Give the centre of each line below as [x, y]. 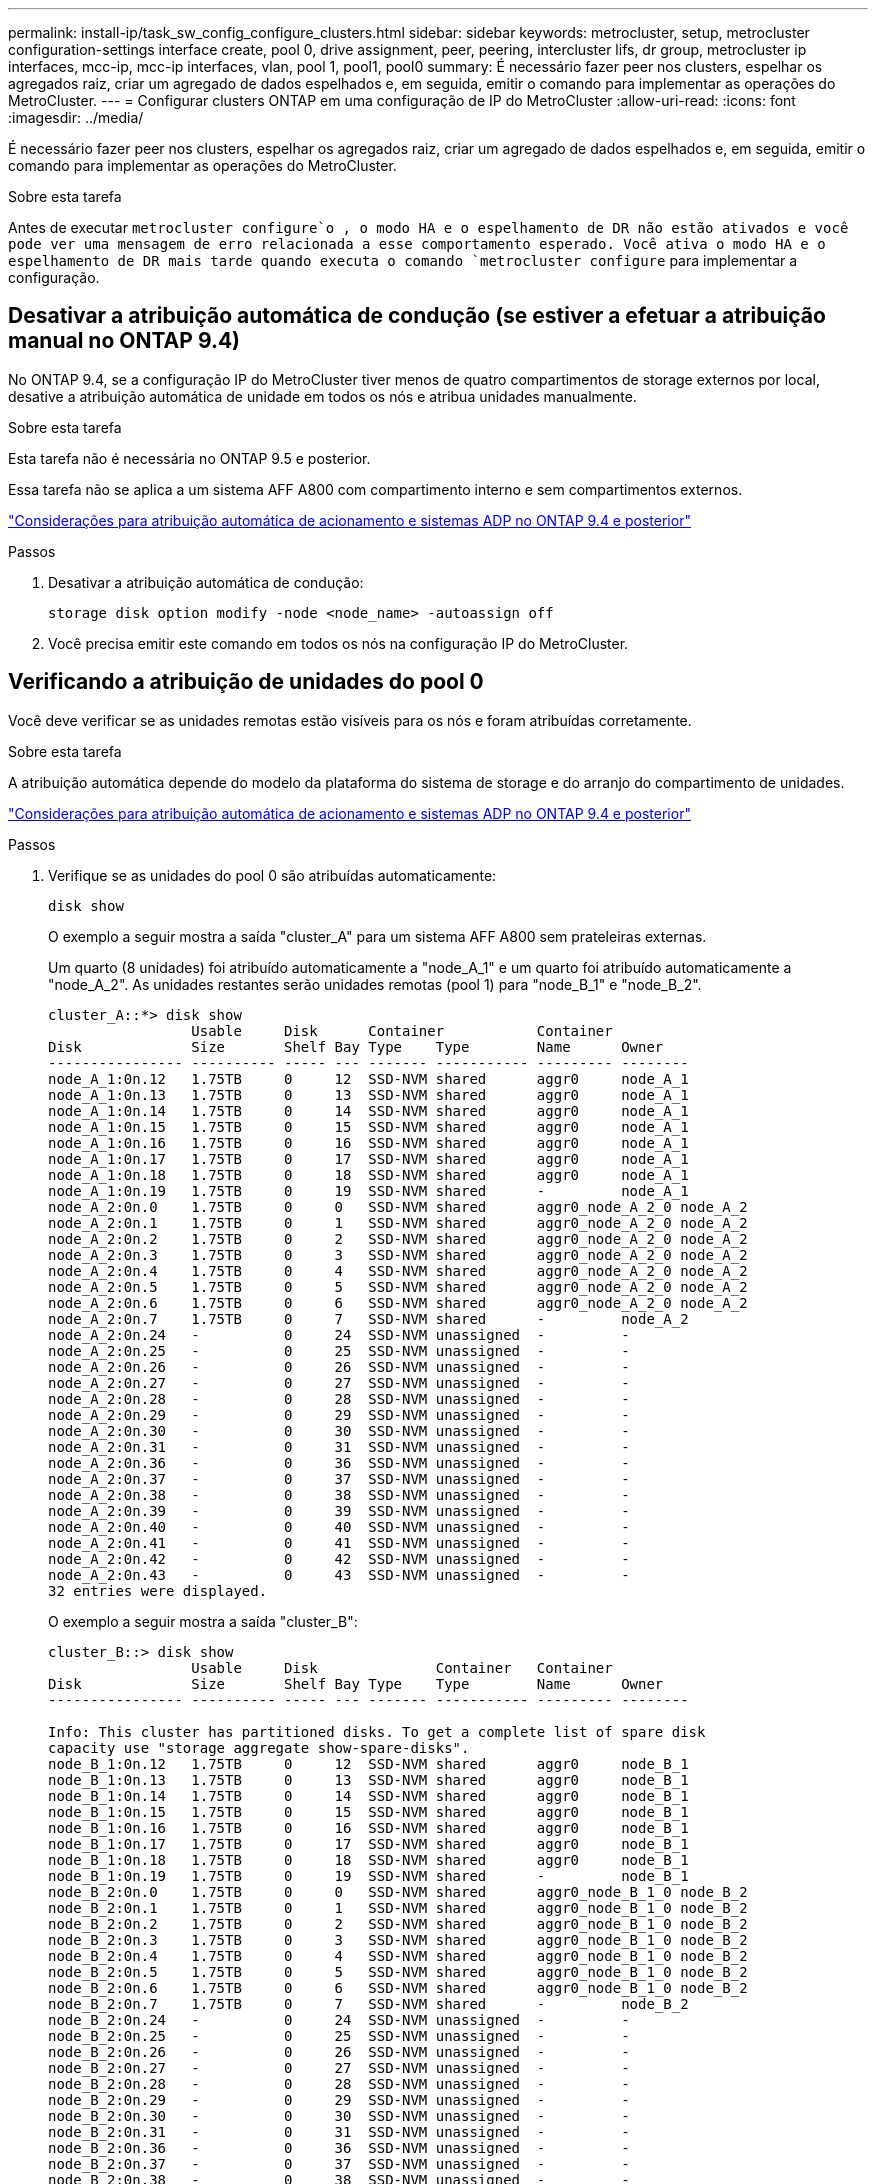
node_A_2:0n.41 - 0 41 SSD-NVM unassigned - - [339, 1542]
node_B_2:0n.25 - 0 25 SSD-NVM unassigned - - [339, 2035]
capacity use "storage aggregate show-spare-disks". [259, 1747]
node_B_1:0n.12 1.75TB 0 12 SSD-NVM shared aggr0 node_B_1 [368, 1763]
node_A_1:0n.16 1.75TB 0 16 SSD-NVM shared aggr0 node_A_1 [368, 1142]
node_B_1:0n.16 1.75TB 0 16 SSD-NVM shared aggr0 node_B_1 [368, 1827]
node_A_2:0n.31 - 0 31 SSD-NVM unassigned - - [339, 1446]
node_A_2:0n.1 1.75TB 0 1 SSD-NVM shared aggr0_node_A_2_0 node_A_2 [398, 1222]
